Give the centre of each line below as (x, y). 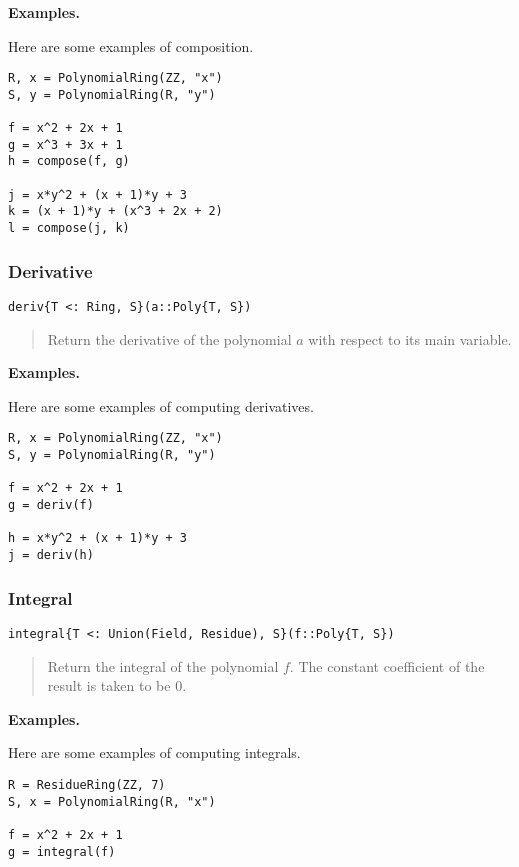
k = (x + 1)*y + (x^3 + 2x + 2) (115, 211)
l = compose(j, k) (69, 228)
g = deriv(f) (51, 505)
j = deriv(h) (51, 555)
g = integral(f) (62, 851)
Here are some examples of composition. (131, 45)
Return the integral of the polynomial (163, 665)
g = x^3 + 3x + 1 (65, 144)
